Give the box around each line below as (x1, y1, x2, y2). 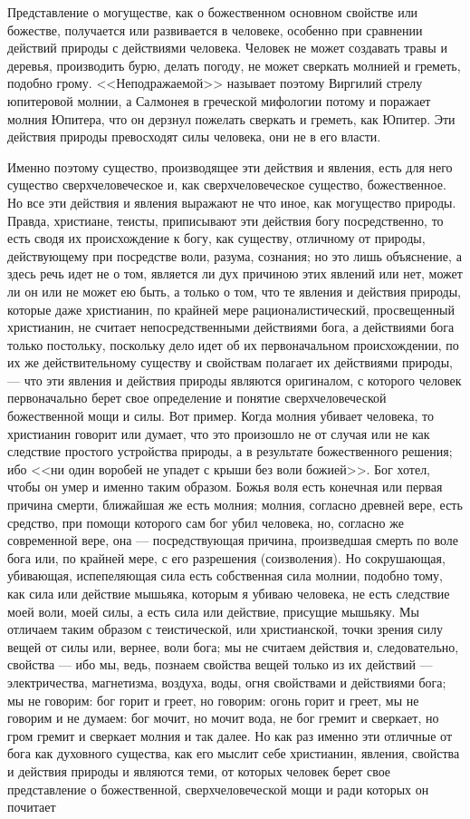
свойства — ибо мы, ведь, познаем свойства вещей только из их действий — (7, 655, 433, 674)
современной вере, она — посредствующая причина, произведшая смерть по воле (7, 531, 459, 550)
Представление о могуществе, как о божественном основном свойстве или (7, 3, 418, 21)
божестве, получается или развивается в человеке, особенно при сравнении (7, 20, 423, 39)
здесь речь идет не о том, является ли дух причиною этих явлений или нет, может (7, 264, 463, 283)
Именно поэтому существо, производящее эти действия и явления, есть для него (7, 157, 453, 176)
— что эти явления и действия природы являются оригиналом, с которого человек (7, 370, 462, 389)
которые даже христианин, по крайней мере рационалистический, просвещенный (7, 299, 456, 318)
